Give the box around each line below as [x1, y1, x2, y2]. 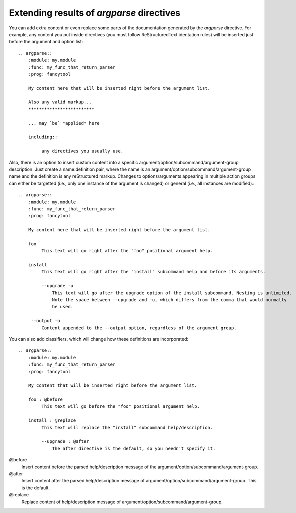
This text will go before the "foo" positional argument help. [41, 404, 200, 409]
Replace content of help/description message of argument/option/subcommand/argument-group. [21, 499, 223, 505]
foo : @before [28, 397, 63, 402]
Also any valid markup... [28, 99, 92, 105]
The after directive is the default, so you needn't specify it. [52, 445, 216, 451]
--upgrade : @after [41, 439, 89, 444]
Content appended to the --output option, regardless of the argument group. [41, 325, 237, 331]
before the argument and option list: [9, 39, 83, 45]
